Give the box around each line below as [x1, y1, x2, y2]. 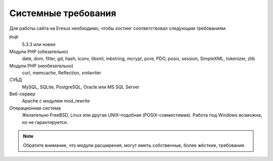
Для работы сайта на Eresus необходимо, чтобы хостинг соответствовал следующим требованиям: [9, 25, 227, 31]
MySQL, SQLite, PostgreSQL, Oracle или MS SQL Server [22, 84, 140, 90]
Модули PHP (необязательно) [9, 63, 73, 69]
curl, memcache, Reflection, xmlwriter [22, 70, 101, 76]
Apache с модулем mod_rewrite [22, 98, 90, 104]
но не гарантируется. [22, 119, 68, 125]
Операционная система [9, 105, 61, 111]
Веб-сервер [9, 91, 35, 97]
